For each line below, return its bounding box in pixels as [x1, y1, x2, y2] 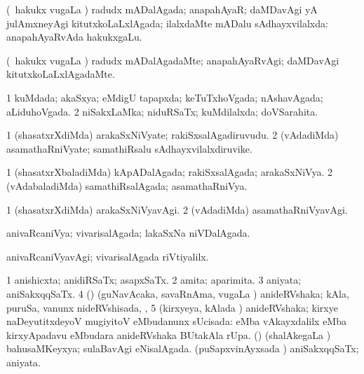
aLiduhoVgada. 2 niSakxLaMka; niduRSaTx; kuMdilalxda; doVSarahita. [6, 104, 318, 118]
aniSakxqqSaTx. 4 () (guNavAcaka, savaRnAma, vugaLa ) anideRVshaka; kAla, [6, 286, 349, 300]
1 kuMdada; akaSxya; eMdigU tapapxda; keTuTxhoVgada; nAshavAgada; [6, 90, 323, 104]
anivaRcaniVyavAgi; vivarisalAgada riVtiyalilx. [6, 249, 209, 263]
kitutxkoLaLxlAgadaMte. [6, 67, 115, 81]
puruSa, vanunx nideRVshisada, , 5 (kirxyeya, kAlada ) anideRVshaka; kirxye [6, 300, 338, 314]
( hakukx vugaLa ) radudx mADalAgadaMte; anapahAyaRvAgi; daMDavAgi [6, 53, 339, 67]
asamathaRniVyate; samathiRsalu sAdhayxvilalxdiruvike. [6, 141, 252, 155]
